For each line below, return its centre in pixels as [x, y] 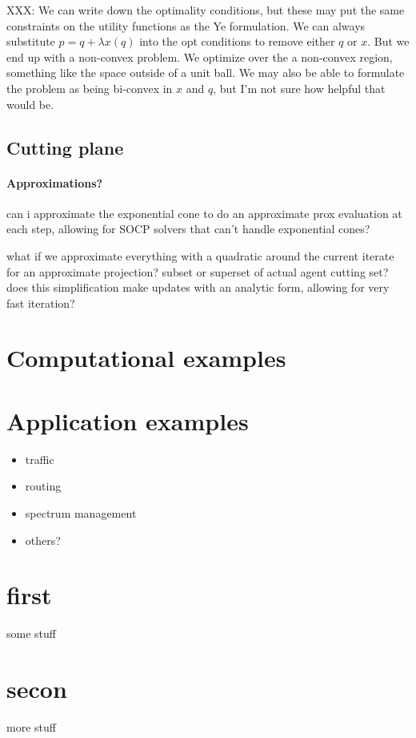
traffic [40, 459]
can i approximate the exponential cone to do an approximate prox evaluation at [204, 213]
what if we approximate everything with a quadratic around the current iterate [200, 255]
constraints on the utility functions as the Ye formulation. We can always [186, 25]
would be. [30, 104]
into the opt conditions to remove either [237, 41]
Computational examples [146, 358]
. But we [388, 41]
